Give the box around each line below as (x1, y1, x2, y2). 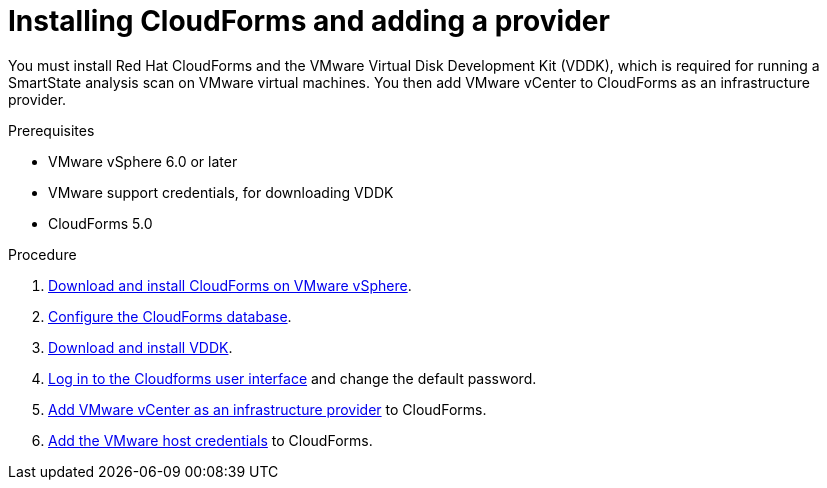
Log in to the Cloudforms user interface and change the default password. (48, 369, 537, 387)
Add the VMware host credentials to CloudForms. (48, 431, 373, 449)
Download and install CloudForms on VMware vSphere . (48, 276, 412, 294)
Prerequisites (8, 121, 95, 139)
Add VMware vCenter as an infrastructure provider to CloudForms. (48, 400, 487, 418)
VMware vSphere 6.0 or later (48, 152, 238, 170)
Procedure (8, 245, 77, 263)
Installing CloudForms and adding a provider (8, 4, 610, 38)
